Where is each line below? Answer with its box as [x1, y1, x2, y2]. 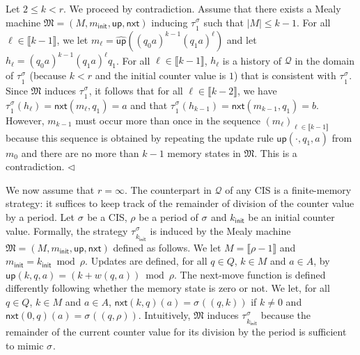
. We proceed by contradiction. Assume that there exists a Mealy [63, 1, 341, 15]
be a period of [139, 210, 198, 224]
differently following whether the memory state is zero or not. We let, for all [6, 281, 330, 295]
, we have [237, 83, 277, 97]
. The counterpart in [124, 182, 212, 197]
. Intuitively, [138, 308, 191, 322]
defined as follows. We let [113, 240, 221, 254]
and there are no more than [21, 145, 139, 160]
